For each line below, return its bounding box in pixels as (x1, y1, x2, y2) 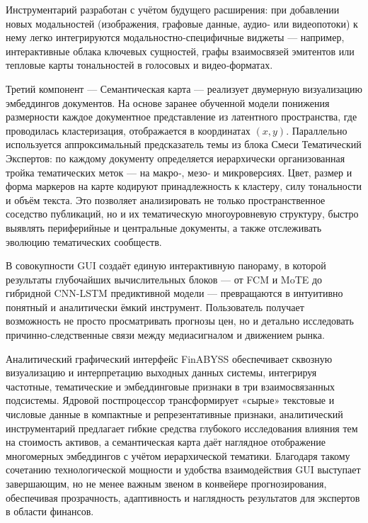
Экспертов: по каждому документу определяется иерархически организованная (6, 150, 345, 165)
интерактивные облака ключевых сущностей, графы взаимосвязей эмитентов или (6, 43, 355, 58)
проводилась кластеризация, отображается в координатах (6, 123, 251, 137)
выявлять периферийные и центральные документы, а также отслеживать (6, 220, 322, 235)
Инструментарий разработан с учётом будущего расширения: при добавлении (6, 2, 340, 16)
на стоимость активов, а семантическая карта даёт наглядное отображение (6, 434, 326, 449)
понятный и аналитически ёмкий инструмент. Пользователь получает (6, 299, 304, 314)
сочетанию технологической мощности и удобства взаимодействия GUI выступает (6, 462, 361, 477)
